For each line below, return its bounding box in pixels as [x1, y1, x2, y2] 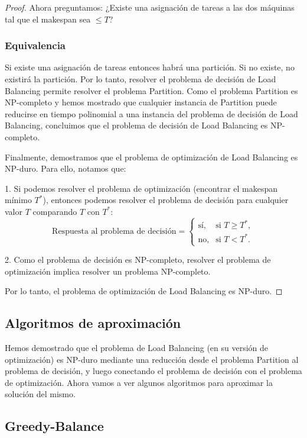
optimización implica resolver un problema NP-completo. [5, 265, 211, 277]
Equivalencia [5, 38, 66, 53]
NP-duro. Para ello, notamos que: [5, 162, 126, 175]
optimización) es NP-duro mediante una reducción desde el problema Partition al [5, 353, 299, 365]
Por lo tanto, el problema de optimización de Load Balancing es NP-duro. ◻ [5, 285, 283, 297]
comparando [32, 205, 77, 217]
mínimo [5, 194, 32, 206]
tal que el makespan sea [5, 12, 91, 25]
